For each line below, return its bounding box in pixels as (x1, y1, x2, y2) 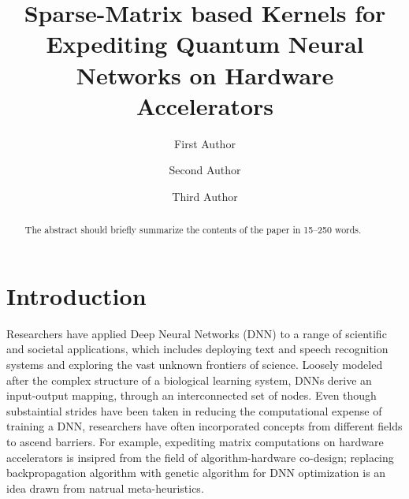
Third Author (172, 188, 238, 204)
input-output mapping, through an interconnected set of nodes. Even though (6, 387, 377, 404)
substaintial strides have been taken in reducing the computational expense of (6, 402, 382, 419)
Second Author (169, 162, 241, 178)
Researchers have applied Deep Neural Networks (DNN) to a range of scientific (6, 325, 387, 341)
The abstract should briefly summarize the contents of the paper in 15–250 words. (24, 223, 362, 236)
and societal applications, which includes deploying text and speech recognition (6, 341, 389, 357)
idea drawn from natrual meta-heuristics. (6, 479, 204, 496)
